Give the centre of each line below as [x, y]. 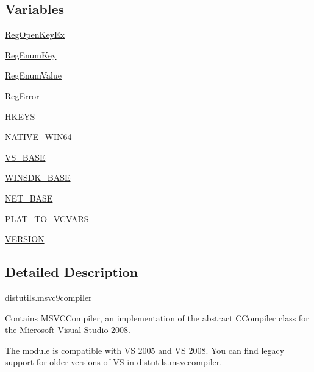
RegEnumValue [33, 75]
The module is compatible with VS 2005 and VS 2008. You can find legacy [145, 350]
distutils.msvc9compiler [48, 297]
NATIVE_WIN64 [38, 137]
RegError [22, 95]
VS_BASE [25, 157]
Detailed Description [72, 272]
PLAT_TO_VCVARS [47, 218]
